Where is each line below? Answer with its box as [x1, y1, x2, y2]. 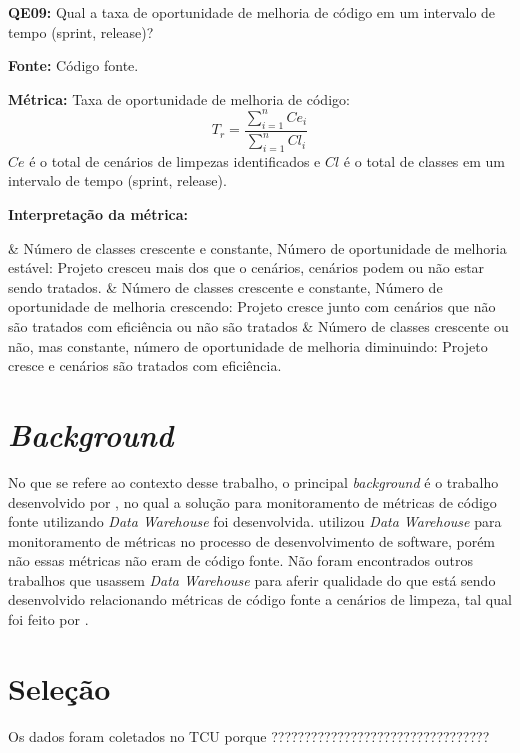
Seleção [8, 667, 111, 708]
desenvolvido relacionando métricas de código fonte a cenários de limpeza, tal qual [8, 589, 512, 610]
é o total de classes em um [343, 150, 506, 171]
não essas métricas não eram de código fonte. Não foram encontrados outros [8, 550, 473, 571]
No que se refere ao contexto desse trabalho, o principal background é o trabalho [8, 471, 499, 492]
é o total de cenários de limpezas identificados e [29, 150, 321, 171]
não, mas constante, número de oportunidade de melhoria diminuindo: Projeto [8, 335, 488, 356]
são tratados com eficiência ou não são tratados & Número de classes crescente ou [8, 316, 509, 336]
